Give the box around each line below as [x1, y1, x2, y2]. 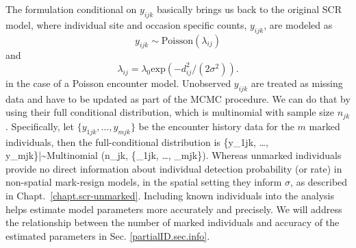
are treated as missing [251, 75, 343, 90]
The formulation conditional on [5, 2, 137, 16]
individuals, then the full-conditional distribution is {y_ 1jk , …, [5, 134, 268, 149]
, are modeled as [264, 17, 333, 32]
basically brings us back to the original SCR [156, 2, 342, 16]
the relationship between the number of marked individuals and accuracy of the [5, 215, 340, 230]
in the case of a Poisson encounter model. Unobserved [5, 75, 231, 90]
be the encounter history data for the [138, 119, 294, 133]
